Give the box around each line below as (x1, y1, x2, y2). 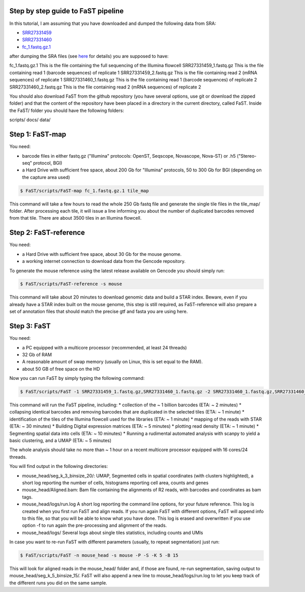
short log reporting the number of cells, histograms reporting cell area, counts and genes (22, 480, 208, 486)
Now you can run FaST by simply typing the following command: (9, 375, 145, 381)
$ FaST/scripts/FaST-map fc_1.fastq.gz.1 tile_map (20, 188, 149, 193)
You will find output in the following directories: (9, 463, 108, 469)
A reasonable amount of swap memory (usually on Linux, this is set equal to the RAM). (22, 359, 203, 365)
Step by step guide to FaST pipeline (9, 7, 124, 15)
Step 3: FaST (9, 322, 51, 331)
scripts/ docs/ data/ (9, 117, 51, 123)
